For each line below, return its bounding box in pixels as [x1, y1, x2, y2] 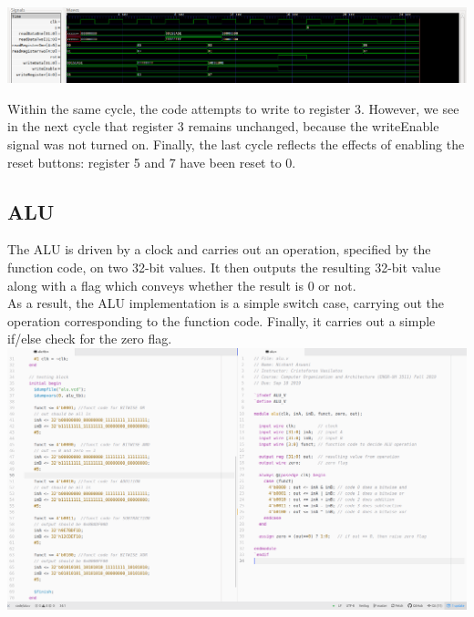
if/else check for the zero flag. [7, 329, 172, 348]
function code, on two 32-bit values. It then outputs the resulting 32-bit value [7, 258, 441, 277]
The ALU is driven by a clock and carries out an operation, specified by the [7, 240, 431, 259]
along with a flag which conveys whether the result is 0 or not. [7, 275, 356, 294]
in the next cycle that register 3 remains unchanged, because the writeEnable [7, 117, 439, 136]
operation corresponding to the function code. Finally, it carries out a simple [7, 311, 436, 330]
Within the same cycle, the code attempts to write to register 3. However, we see [7, 98, 459, 118]
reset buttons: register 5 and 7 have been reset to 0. [7, 152, 296, 171]
